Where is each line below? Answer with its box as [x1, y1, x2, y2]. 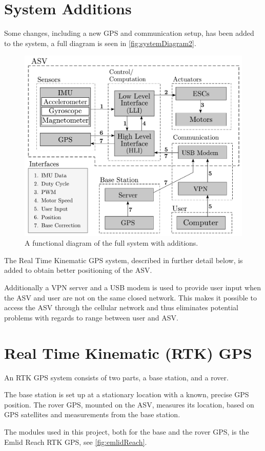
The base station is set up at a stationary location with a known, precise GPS [4, 389, 249, 400]
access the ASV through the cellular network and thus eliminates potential [4, 302, 238, 313]
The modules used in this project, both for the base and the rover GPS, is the [4, 426, 249, 437]
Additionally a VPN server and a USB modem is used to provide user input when [4, 282, 261, 293]
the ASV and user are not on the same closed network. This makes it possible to [4, 292, 257, 303]
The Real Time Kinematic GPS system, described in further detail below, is [4, 254, 243, 265]
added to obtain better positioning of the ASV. [4, 265, 152, 275]
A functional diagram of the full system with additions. [25, 238, 198, 248]
